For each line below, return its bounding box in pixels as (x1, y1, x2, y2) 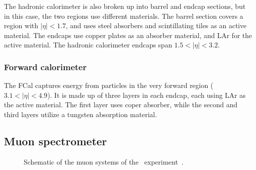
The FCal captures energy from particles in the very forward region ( (4, 80, 213, 90)
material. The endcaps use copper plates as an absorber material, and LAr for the (4, 30, 252, 40)
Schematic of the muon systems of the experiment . (24, 156, 184, 167)
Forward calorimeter (4, 60, 87, 73)
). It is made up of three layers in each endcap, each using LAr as (47, 89, 246, 100)
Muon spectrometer (4, 133, 107, 148)
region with (4, 20, 39, 31)
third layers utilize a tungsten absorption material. (4, 109, 157, 119)
